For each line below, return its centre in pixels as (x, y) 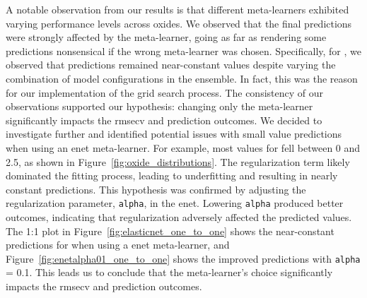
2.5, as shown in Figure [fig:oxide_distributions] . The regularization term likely (178, 161)
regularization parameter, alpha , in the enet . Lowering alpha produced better (175, 203)
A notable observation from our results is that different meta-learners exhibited (177, 9)
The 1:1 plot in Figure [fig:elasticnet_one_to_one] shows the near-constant (170, 231)
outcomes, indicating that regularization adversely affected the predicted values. (179, 216)
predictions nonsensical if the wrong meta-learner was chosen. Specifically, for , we (184, 50)
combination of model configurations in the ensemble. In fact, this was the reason (182, 78)
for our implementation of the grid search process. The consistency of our (164, 92)
